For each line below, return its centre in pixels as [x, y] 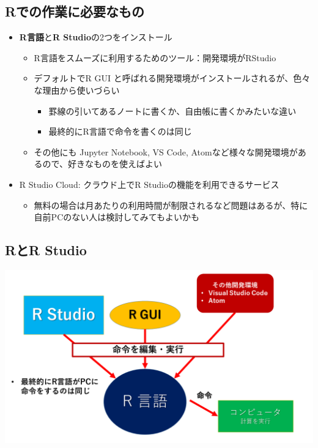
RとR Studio [46, 250]
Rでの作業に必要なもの [75, 11]
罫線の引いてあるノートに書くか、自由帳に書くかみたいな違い [172, 110]
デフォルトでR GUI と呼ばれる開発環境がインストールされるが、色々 [172, 78]
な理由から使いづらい [77, 90]
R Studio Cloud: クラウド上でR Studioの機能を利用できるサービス [149, 184]
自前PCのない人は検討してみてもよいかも [117, 217]
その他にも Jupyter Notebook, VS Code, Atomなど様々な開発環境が [166, 151]
